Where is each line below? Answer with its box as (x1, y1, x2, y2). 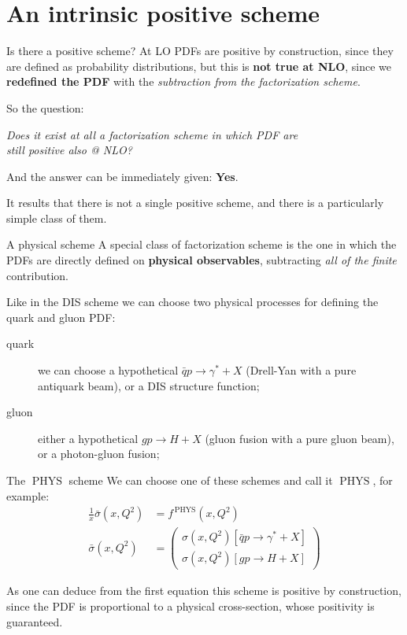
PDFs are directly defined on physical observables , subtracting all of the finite (6, 252, 397, 268)
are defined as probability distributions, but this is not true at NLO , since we (6, 57, 392, 74)
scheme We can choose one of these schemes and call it (68, 472, 333, 488)
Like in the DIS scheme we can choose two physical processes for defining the (6, 294, 379, 310)
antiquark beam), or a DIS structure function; (38, 377, 260, 393)
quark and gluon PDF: (6, 308, 116, 325)
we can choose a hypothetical (38, 362, 179, 378)
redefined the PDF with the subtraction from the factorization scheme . (6, 73, 361, 90)
